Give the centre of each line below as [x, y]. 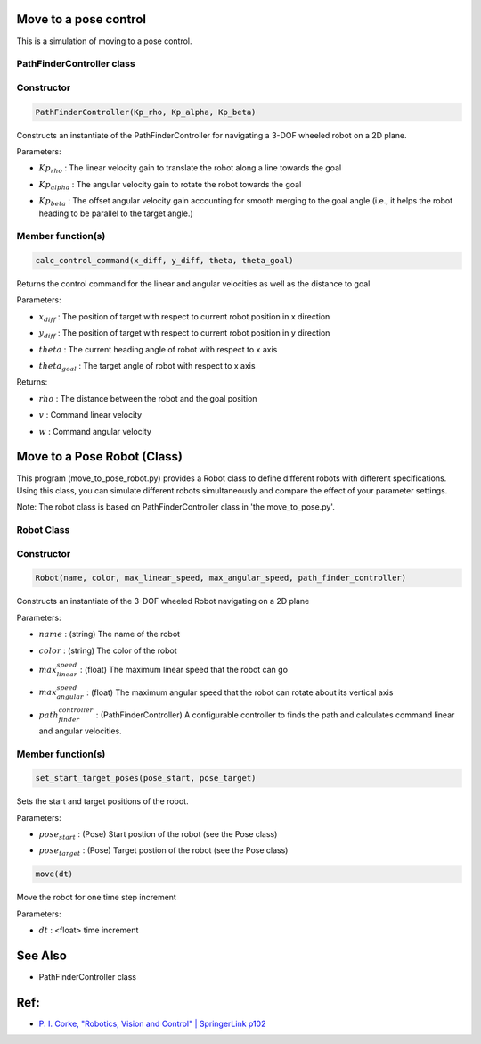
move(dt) [54, 874]
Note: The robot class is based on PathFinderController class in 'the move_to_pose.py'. [176, 507]
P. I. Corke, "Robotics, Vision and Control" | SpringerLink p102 [152, 1023]
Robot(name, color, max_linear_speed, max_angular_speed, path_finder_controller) [221, 578]
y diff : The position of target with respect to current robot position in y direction [184, 334]
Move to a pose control [82, 19]
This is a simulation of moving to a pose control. [104, 41]
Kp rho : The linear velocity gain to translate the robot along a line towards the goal [190, 169]
